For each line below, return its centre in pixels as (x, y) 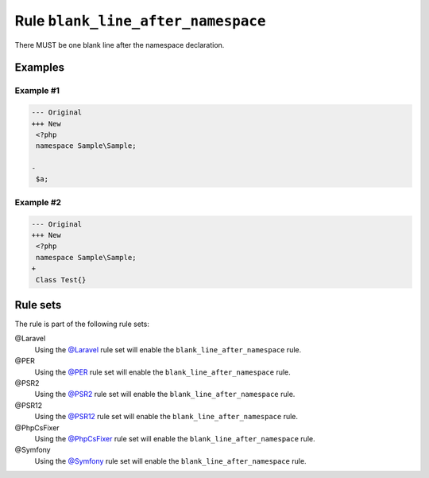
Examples (40, 68)
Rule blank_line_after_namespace (140, 21)
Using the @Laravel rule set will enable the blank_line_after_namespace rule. (168, 349)
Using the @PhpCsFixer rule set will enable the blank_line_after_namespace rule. (175, 438)
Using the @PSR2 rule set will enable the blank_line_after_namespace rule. (165, 394)
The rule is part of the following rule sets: (82, 324)
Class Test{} (61, 280)
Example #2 (38, 202)
